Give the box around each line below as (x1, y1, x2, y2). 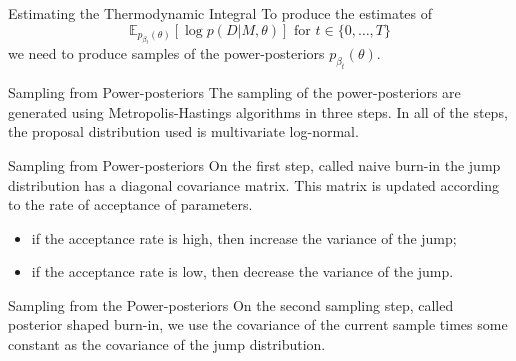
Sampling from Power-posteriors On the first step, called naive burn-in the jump (8, 154, 501, 175)
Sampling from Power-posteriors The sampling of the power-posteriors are (8, 82, 461, 103)
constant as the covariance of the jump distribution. (8, 334, 326, 355)
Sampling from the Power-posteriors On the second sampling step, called (8, 294, 454, 315)
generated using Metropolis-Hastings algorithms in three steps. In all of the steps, (8, 101, 508, 122)
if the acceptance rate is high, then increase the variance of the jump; (31, 227, 457, 248)
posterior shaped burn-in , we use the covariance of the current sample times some (8, 314, 508, 335)
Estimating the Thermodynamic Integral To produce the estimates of (8, 3, 433, 23)
